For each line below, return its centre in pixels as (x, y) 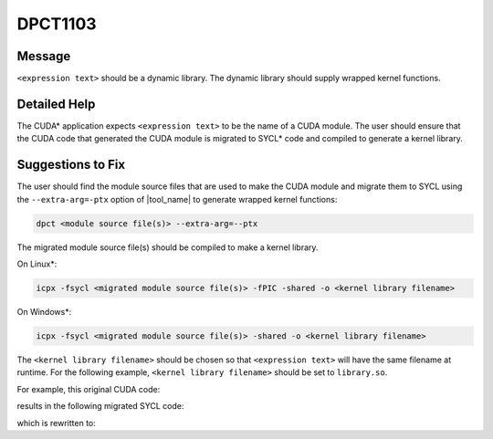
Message (44, 56)
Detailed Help (56, 104)
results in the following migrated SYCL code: (100, 406)
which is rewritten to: (56, 423)
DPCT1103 (57, 24)
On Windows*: (44, 311)
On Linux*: (37, 264)
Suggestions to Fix (71, 165)
